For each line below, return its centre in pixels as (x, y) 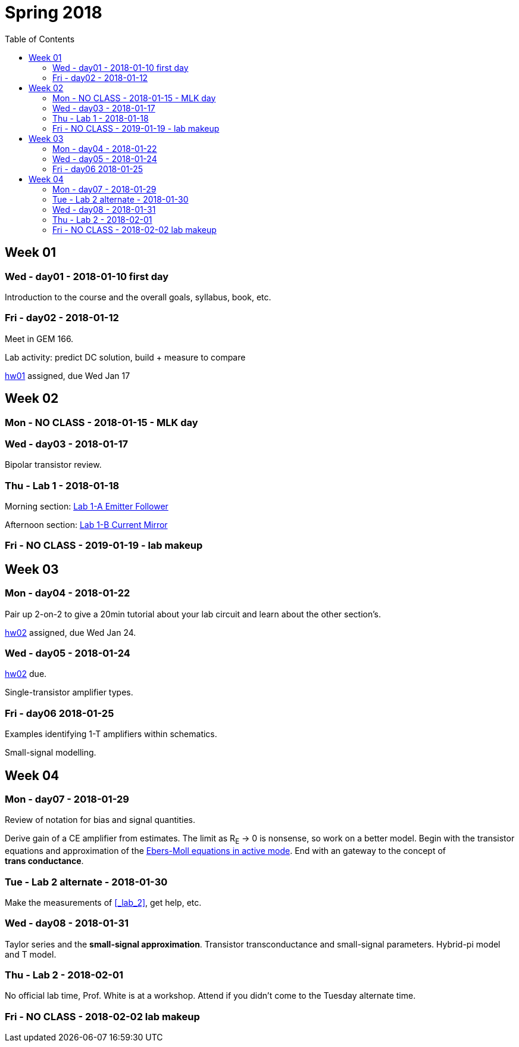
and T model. (31, 954)
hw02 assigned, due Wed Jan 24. (71, 632)
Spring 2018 (54, 13)
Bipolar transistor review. (53, 465)
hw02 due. (26, 674)
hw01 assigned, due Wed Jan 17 (68, 375)
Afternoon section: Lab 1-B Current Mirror (86, 525)
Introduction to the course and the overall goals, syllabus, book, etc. (138, 297)
